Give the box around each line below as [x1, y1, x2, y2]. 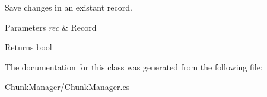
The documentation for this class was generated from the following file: [5, 60, 263, 73]
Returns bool [5, 41, 52, 53]
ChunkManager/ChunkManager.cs [5, 80, 130, 93]
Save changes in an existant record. [5, 1, 132, 13]
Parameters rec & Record [5, 21, 97, 33]
